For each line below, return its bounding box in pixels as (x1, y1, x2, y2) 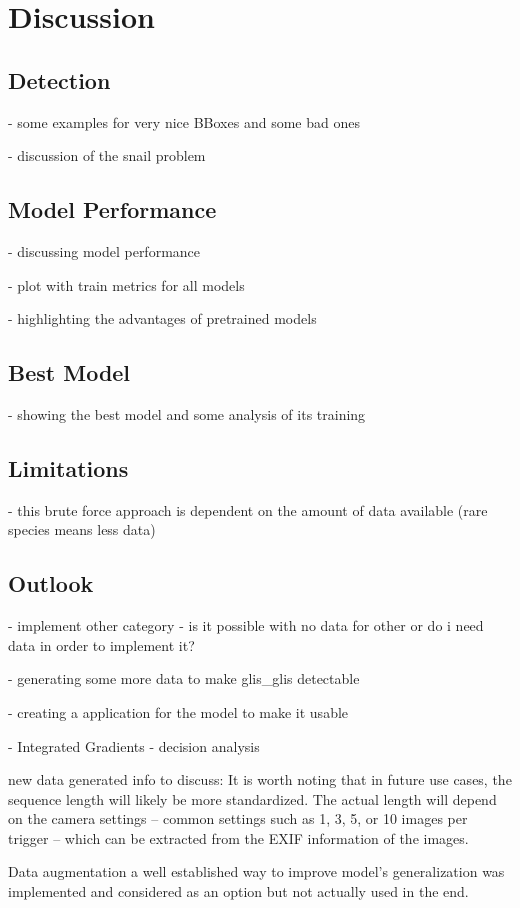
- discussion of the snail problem (8, 145, 206, 166)
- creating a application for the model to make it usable (8, 701, 349, 722)
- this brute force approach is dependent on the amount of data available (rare (8, 499, 488, 520)
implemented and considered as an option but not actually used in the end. (8, 881, 469, 902)
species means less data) (8, 519, 156, 540)
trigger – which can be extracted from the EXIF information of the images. (8, 827, 469, 848)
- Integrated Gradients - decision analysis (8, 735, 260, 756)
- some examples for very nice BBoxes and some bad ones (8, 111, 360, 132)
